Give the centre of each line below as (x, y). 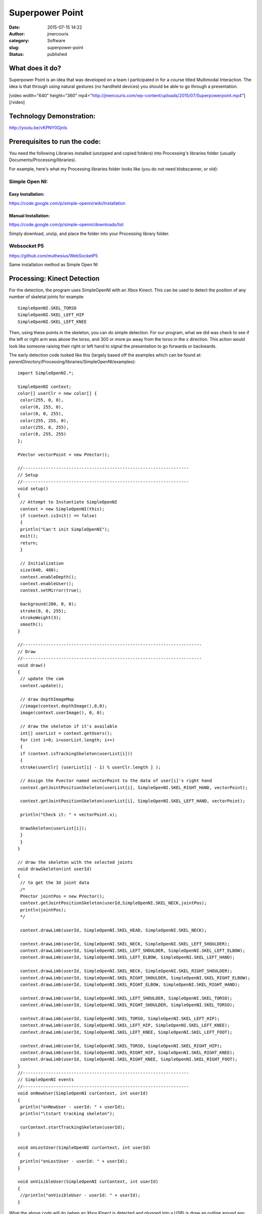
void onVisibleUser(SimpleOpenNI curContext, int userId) (88, 1182)
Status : (16, 54)
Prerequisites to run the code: (55, 142)
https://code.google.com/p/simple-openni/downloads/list (66, 225)
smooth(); (32, 624)
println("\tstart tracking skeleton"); (67, 1114)
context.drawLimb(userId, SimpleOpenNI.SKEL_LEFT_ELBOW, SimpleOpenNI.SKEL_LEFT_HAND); (128, 957)
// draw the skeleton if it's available (69, 726)
